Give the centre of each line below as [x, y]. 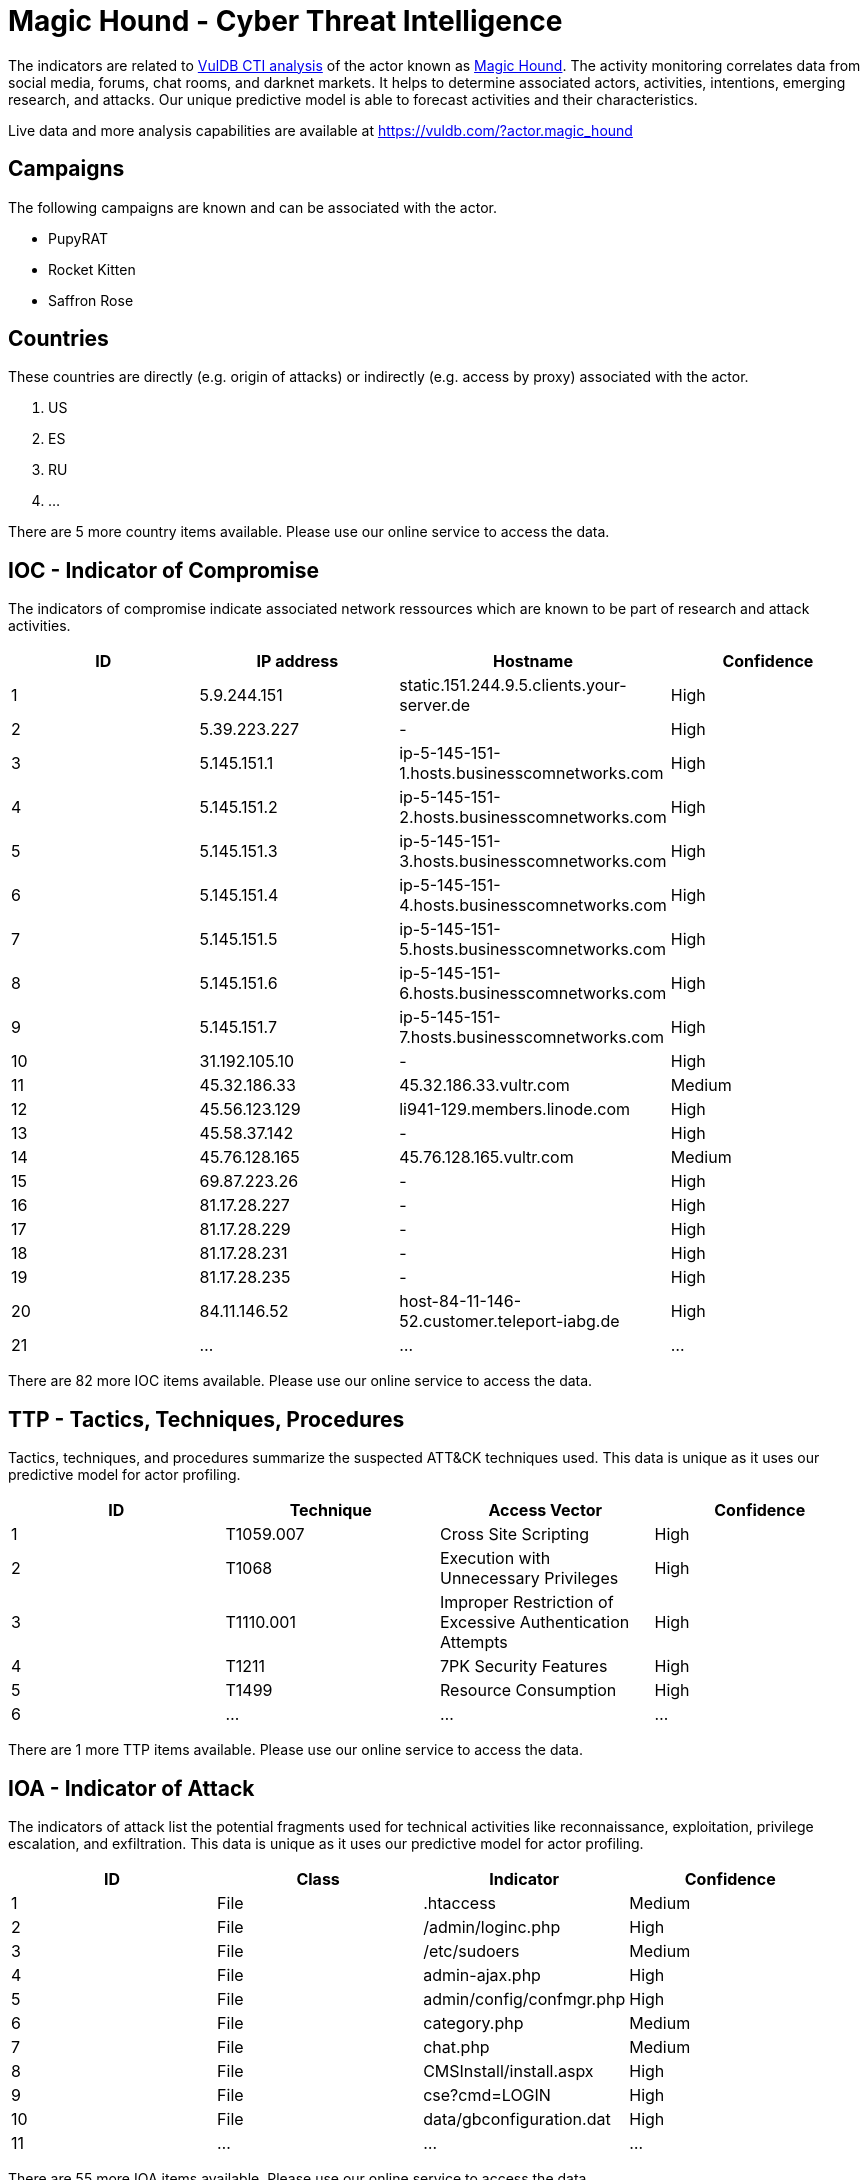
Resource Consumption [528, 1690]
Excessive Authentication [535, 1622]
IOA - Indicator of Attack [131, 1788]
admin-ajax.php [482, 1974]
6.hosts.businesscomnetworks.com [533, 993]
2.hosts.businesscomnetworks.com [533, 817]
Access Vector [545, 1510]
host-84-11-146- [460, 1301]
